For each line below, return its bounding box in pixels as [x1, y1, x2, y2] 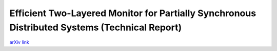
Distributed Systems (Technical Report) [9, 22, 182, 33]
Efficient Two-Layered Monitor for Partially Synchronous [9, 8, 256, 19]
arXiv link [9, 39, 29, 45]
